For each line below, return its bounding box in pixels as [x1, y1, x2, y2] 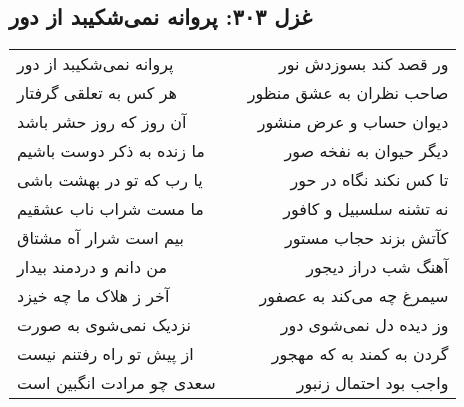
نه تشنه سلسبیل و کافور [283, 197, 449, 221]
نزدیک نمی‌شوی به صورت [17, 313, 192, 337]
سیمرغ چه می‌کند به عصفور [259, 284, 449, 308]
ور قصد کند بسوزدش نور [279, 52, 449, 76]
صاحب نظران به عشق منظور [247, 81, 449, 105]
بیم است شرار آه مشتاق [17, 226, 184, 250]
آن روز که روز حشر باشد [17, 110, 187, 134]
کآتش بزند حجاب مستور [285, 226, 449, 250]
